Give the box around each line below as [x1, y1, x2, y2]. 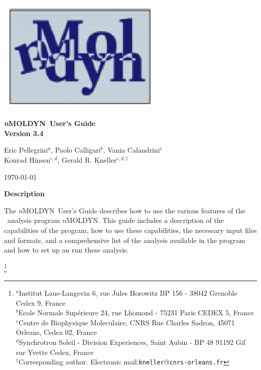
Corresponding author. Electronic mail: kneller [18, 356, 164, 367]
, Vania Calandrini [103, 145, 160, 155]
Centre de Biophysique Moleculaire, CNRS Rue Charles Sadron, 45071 [18, 317, 235, 327]
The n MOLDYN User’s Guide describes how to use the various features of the [4, 205, 245, 215]
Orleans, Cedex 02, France [16, 327, 97, 337]
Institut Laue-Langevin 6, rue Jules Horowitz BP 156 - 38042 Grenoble [19, 288, 237, 298]
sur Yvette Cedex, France [16, 346, 94, 357]
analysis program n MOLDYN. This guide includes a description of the [7, 215, 224, 225]
